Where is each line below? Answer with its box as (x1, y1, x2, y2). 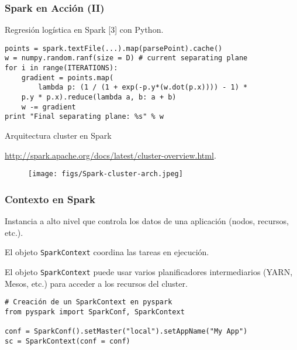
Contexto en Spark (5, 191, 95, 206)
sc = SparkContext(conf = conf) (5, 337, 130, 345)
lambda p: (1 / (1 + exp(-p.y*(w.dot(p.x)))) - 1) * (38, 83, 248, 92)
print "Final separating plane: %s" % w (5, 112, 164, 121)
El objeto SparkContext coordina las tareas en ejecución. (5, 246, 209, 258)
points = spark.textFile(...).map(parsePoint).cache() (5, 44, 223, 53)
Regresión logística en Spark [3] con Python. (5, 23, 164, 36)
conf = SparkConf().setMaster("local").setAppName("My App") (5, 327, 248, 336)
